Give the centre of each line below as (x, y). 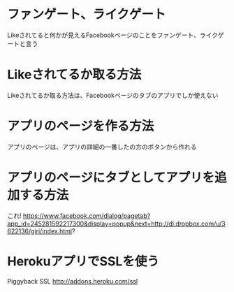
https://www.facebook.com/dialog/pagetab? (87, 216)
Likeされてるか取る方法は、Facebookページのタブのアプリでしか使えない (113, 95)
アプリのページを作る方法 (81, 126)
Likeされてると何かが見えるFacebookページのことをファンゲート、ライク (113, 35)
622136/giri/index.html (39, 231)
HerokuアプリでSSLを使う (83, 261)
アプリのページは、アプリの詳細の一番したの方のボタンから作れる (102, 147)
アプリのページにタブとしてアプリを (111, 177)
